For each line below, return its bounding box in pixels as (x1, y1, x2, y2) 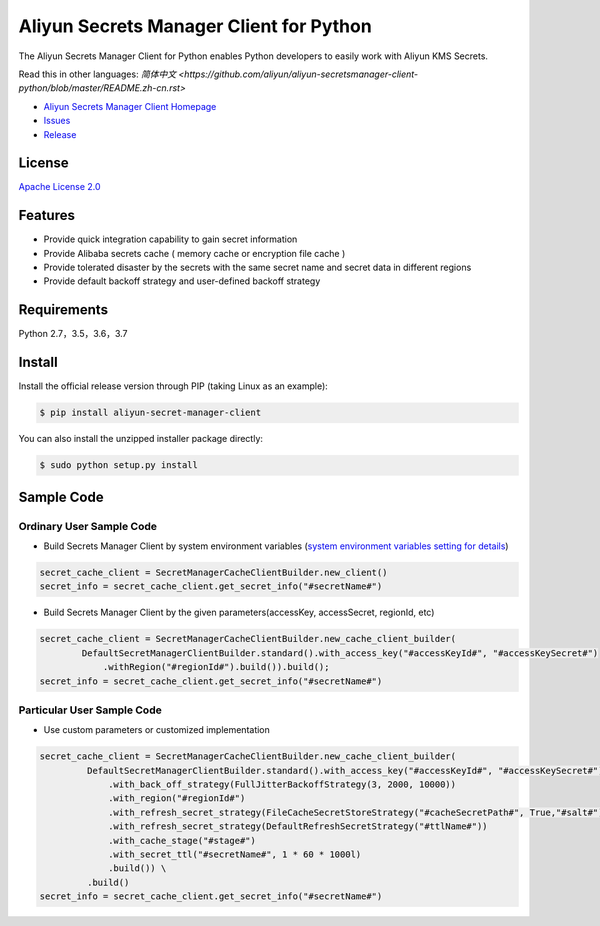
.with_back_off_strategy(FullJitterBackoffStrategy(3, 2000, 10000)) (108, 779, 457, 790)
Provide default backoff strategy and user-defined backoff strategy (43, 275, 321, 287)
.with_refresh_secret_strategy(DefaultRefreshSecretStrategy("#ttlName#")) (108, 821, 489, 832)
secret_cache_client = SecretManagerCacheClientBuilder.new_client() (39, 566, 388, 578)
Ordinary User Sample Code (18, 519, 158, 533)
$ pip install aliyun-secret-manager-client (39, 407, 262, 419)
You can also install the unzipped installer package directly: (18, 433, 264, 445)
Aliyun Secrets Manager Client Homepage (43, 100, 217, 112)
